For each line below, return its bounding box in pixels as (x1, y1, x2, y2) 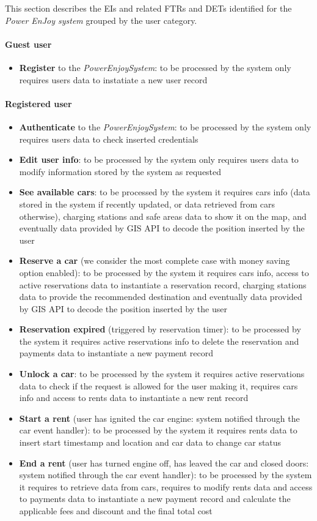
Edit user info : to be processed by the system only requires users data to (19, 153, 299, 166)
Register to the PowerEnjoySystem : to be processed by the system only (19, 61, 291, 73)
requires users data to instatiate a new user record (19, 73, 208, 86)
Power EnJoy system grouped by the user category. (5, 13, 197, 26)
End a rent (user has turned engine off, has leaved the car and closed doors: (19, 456, 309, 469)
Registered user (5, 97, 72, 110)
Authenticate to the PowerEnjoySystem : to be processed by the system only (19, 120, 312, 133)
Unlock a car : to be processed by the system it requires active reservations (19, 367, 305, 380)
